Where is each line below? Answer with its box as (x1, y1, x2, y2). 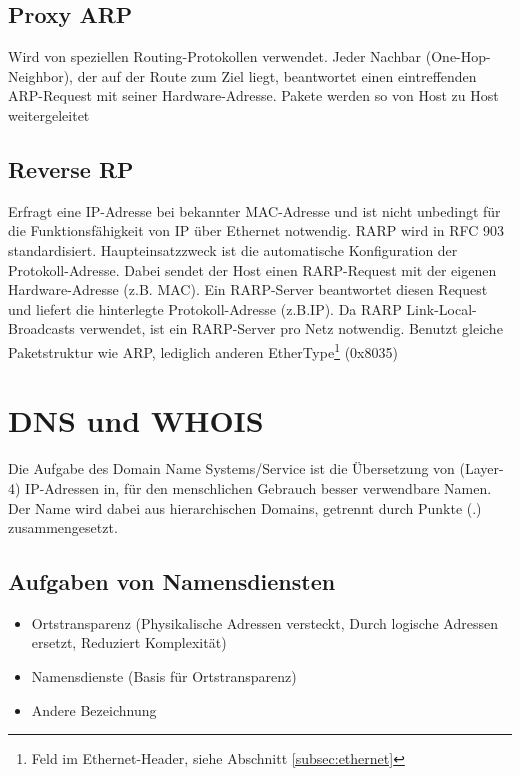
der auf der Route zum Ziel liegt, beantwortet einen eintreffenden (77, 65, 477, 86)
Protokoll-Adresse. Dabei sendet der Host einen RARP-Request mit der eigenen (8, 259, 497, 280)
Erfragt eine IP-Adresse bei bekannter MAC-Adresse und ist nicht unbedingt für (8, 200, 501, 221)
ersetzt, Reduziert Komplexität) (31, 632, 227, 653)
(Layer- (459, 458, 504, 479)
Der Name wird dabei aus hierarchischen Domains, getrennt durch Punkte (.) (8, 497, 482, 518)
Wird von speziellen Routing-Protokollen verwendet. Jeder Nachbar (8, 46, 422, 67)
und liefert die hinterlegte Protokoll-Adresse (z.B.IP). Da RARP (8, 298, 402, 319)
